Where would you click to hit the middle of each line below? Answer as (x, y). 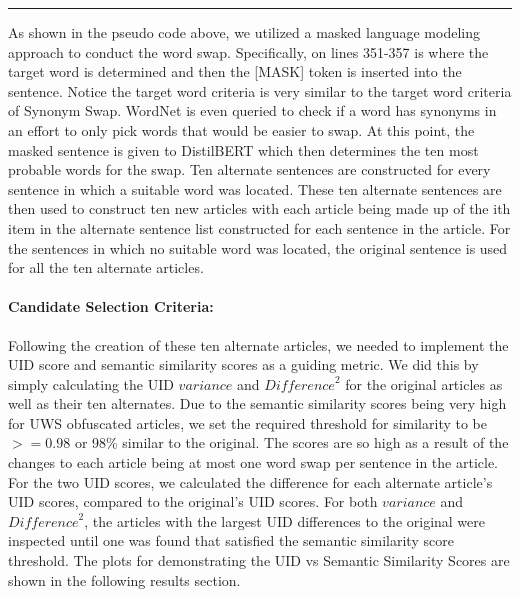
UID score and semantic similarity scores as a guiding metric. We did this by (243, 364)
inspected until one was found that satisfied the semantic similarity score (231, 540)
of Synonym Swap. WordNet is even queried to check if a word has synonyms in (252, 110)
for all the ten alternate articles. (106, 267)
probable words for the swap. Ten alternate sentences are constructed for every (249, 169)
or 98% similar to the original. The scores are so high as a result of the (291, 442)
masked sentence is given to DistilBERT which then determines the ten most (243, 149)
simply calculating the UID (91, 383)
